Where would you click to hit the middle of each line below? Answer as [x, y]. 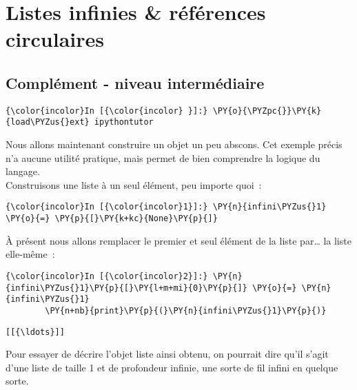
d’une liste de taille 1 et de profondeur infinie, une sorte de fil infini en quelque [172, 367]
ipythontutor [124, 122]
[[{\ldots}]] [35, 332]
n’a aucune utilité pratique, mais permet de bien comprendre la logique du [163, 157]
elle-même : [30, 254]
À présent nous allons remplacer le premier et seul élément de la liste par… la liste [178, 240]
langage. [23, 171]
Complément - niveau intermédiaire [135, 82]
